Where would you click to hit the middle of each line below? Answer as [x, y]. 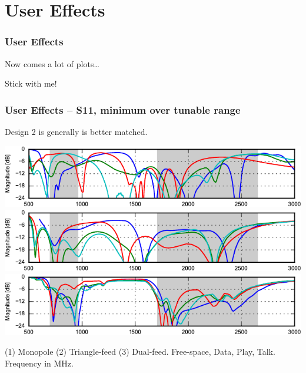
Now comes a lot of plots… [52, 63]
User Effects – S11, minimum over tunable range [123, 109]
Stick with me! [31, 83]
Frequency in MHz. [39, 363]
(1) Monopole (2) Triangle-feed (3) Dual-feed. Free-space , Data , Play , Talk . [140, 351]
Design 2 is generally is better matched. [76, 131]
